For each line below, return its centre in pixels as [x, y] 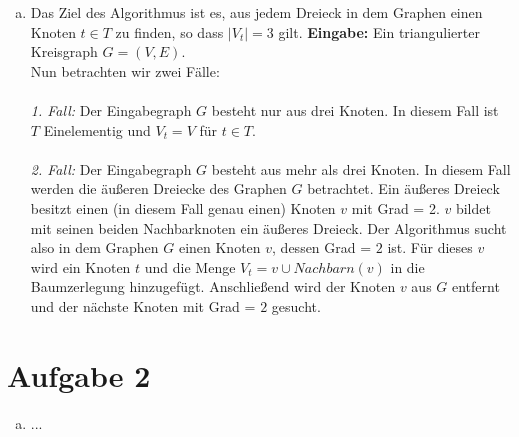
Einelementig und [97, 129]
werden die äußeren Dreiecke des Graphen [158, 188]
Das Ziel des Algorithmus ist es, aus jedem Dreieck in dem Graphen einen [256, 12]
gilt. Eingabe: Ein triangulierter [379, 31]
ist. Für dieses [430, 247]
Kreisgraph [64, 51]
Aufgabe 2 [79, 374]
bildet [473, 207]
